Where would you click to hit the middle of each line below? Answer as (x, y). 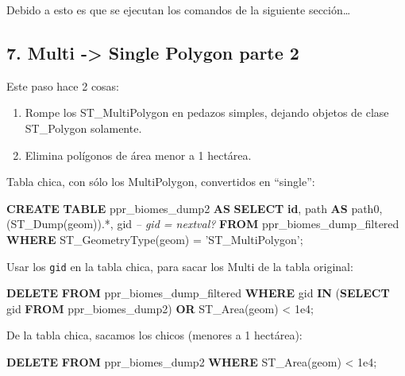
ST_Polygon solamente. (83, 128)
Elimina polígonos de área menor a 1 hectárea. (138, 155)
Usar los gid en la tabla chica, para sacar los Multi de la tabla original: (180, 266)
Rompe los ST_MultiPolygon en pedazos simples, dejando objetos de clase (207, 112)
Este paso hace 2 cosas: (63, 85)
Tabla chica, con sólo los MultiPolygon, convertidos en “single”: (161, 182)
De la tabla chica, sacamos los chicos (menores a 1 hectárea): (154, 335)
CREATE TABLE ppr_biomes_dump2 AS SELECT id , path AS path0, (195, 208)
